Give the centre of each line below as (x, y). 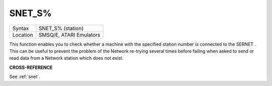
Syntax (21, 28)
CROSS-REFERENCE (31, 67)
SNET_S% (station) (61, 28)
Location (23, 35)
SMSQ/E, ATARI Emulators (70, 35)
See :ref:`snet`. (25, 77)
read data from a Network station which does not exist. (66, 58)
